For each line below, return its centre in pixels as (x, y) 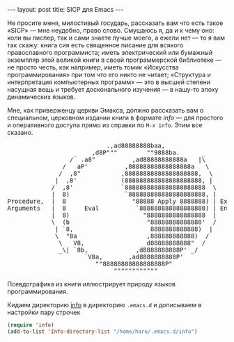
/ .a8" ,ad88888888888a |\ (138, 160)
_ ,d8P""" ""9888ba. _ (139, 153)
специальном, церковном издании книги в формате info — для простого (115, 117)
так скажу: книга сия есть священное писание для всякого (95, 45)
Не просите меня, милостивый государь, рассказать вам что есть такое (115, 23)
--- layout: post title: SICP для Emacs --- (65, 9)
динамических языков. (41, 97)
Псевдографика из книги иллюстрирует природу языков (92, 284)
